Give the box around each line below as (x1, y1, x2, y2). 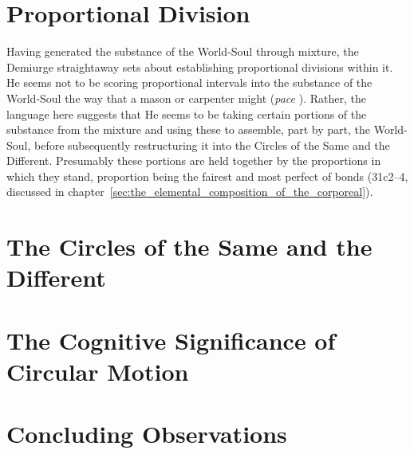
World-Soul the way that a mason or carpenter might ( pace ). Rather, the (6, 89, 366, 106)
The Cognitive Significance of (6, 323, 336, 356)
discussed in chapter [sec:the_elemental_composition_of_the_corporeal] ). (6, 183, 373, 200)
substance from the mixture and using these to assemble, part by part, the (6, 121, 370, 138)
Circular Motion (6, 355, 189, 387)
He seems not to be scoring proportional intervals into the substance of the (6, 74, 373, 91)
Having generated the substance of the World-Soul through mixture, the (6, 43, 359, 60)
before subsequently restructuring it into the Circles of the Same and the (34, 136, 390, 153)
